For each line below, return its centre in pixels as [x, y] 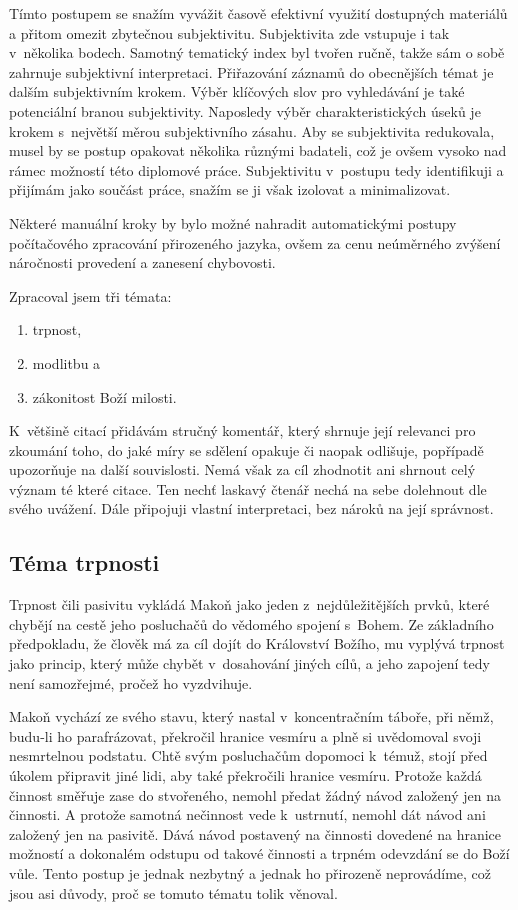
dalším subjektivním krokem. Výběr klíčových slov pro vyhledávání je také [237, 91]
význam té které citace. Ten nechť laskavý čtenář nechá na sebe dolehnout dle [248, 488]
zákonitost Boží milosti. [104, 396]
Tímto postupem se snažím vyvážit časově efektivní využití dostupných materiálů [258, 13]
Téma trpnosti [84, 562]
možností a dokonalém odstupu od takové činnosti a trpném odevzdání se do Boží [259, 853]
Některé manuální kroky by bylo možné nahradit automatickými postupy [233, 222]
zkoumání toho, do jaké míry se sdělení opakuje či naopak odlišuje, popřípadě [246, 449]
